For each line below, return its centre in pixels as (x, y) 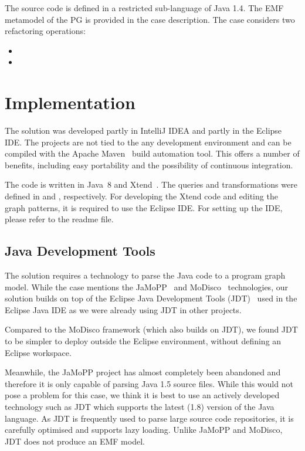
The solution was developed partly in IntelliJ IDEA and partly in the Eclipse (143, 130)
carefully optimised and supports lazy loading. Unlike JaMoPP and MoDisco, (144, 430)
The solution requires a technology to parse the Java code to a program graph (145, 275)
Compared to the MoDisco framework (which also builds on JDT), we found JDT (151, 329)
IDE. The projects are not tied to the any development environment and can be (148, 142)
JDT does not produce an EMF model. (75, 441)
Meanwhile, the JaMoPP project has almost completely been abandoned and (143, 372)
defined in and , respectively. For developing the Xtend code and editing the (141, 196)
